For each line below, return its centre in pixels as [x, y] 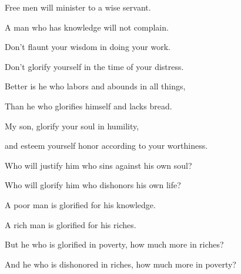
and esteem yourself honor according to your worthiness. [106, 146]
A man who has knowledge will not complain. [87, 27]
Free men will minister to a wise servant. [78, 7]
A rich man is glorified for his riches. [71, 224]
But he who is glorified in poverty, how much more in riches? [114, 244]
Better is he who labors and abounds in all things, [95, 86]
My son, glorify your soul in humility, [72, 126]
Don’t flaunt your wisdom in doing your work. [88, 47]
